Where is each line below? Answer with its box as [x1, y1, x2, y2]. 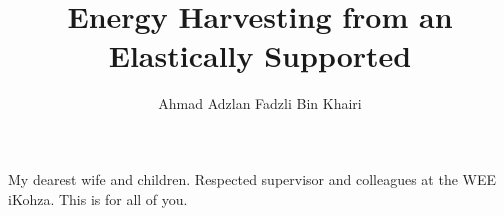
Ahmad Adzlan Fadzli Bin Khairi [158, 93, 362, 114]
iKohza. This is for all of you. [8, 188, 188, 209]
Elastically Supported [108, 35, 412, 76]
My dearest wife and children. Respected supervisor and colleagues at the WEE [8, 168, 497, 189]
